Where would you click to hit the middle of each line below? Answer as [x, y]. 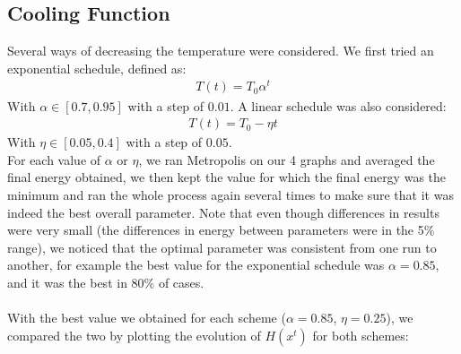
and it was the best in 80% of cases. [106, 282]
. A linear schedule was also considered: [338, 105]
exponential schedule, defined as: [97, 68]
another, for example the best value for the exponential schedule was [196, 265]
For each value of [54, 159]
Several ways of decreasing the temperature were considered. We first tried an [221, 51]
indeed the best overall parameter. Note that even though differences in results [223, 212]
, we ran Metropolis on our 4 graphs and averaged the [287, 159]
